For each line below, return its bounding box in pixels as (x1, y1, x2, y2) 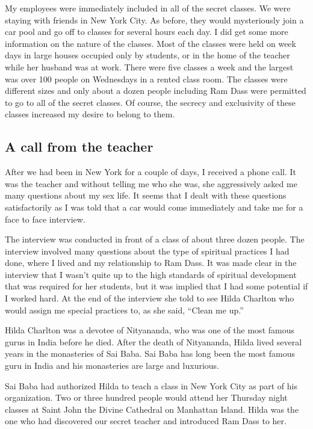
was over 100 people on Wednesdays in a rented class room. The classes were (5, 72, 288, 85)
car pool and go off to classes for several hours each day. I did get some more (5, 25, 288, 38)
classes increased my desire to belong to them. (5, 108, 175, 120)
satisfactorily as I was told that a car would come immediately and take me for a (5, 200, 303, 213)
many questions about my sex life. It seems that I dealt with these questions (5, 189, 287, 202)
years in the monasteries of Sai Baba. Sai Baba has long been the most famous (5, 347, 295, 360)
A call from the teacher (5, 137, 153, 156)
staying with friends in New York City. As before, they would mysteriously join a (5, 13, 304, 26)
